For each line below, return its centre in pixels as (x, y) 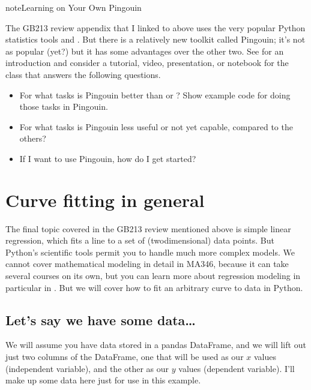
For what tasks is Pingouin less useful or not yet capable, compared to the (156, 126)
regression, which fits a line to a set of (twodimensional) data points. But (140, 240)
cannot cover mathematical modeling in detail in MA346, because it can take (147, 264)
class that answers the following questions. (83, 74)
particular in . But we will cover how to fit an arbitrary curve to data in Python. (154, 287)
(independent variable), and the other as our (87, 368)
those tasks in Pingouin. (64, 106)
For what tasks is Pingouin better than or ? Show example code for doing (155, 94)
